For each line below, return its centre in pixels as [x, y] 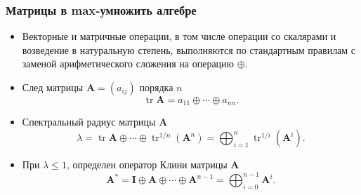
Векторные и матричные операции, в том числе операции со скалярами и [179, 36]
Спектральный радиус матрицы [89, 122]
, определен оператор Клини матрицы [147, 164]
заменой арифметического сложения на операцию [128, 63]
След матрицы [53, 87]
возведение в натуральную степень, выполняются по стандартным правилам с [189, 49]
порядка [156, 87]
